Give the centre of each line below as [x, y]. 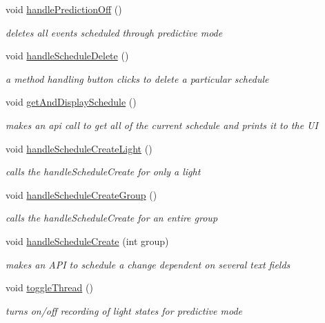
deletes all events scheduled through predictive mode [114, 32]
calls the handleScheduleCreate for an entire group [112, 218]
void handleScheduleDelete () [67, 56]
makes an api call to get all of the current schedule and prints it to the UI [162, 125]
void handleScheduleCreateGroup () [81, 194]
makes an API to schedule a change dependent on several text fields [148, 264]
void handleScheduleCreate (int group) [87, 241]
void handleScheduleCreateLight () [79, 148]
